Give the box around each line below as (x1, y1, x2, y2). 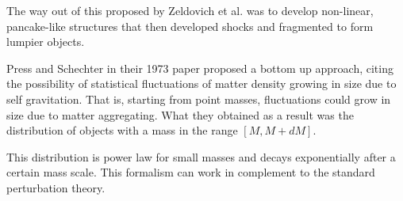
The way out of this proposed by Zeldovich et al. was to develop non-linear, (6, 2, 374, 18)
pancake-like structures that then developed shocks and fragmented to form (6, 17, 374, 34)
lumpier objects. (6, 33, 85, 50)
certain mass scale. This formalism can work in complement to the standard (6, 164, 375, 180)
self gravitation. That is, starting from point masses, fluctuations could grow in (6, 90, 391, 107)
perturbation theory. (6, 179, 106, 195)
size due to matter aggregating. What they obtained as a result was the (6, 106, 354, 123)
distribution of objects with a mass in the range (6, 122, 238, 138)
